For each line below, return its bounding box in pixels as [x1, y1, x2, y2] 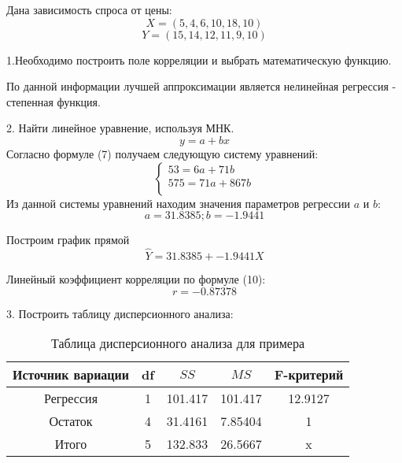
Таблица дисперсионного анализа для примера [51, 334, 305, 353]
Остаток [49, 412, 93, 431]
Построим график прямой [6, 231, 130, 248]
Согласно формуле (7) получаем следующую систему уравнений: [6, 145, 319, 161]
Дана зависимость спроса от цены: [6, 2, 172, 17]
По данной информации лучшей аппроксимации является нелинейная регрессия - [6, 78, 396, 94]
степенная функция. [6, 93, 101, 109]
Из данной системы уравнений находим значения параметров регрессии [6, 194, 351, 211]
